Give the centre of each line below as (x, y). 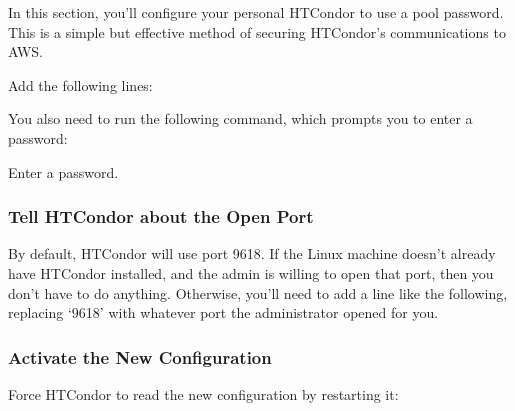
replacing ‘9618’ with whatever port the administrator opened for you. (223, 312)
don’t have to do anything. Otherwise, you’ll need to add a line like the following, (258, 292)
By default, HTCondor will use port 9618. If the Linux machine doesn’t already (252, 253)
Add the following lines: (80, 84)
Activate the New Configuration (140, 356)
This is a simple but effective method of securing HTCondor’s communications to (257, 31)
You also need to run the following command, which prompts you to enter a (240, 118)
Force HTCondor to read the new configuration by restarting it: (203, 393)
